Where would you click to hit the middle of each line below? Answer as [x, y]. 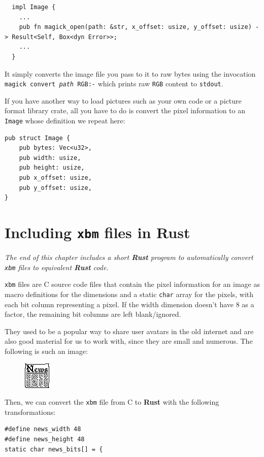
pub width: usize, [50, 158]
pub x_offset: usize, [55, 178]
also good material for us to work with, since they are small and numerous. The [129, 341]
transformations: [30, 412]
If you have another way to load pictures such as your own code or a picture [123, 100]
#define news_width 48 [43, 429]
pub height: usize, [52, 168]
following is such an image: [46, 351]
